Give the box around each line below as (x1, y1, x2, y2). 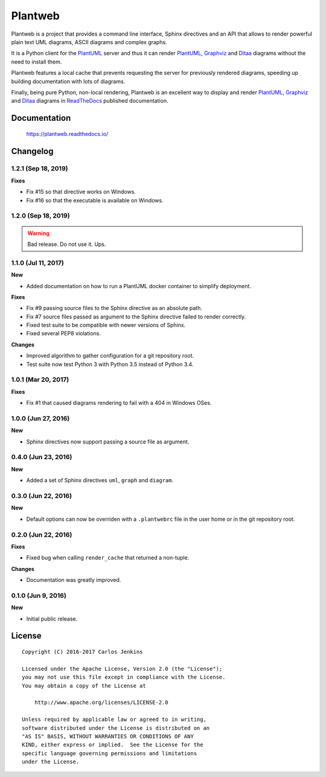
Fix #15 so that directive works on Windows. (26, 188, 136, 196)
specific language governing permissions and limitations (22, 750, 197, 756)
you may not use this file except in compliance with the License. (22, 674, 226, 681)
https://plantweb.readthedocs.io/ (26, 130, 109, 137)
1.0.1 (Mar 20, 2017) (11, 375, 69, 384)
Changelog (11, 146, 54, 156)
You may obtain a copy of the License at (22, 682, 146, 689)
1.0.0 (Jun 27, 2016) (11, 414, 70, 422)
